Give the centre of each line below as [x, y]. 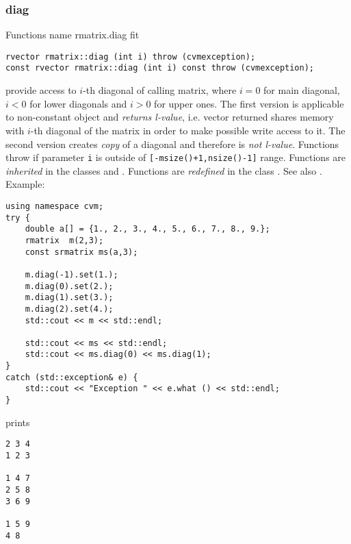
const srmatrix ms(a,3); [81, 252]
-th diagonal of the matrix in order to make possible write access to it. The [188, 130]
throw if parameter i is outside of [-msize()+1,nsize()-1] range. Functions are [176, 157]
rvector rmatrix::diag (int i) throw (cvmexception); [131, 57]
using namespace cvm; [55, 206]
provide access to [41, 90]
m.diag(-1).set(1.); [71, 274]
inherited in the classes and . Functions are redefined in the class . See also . [164, 170]
